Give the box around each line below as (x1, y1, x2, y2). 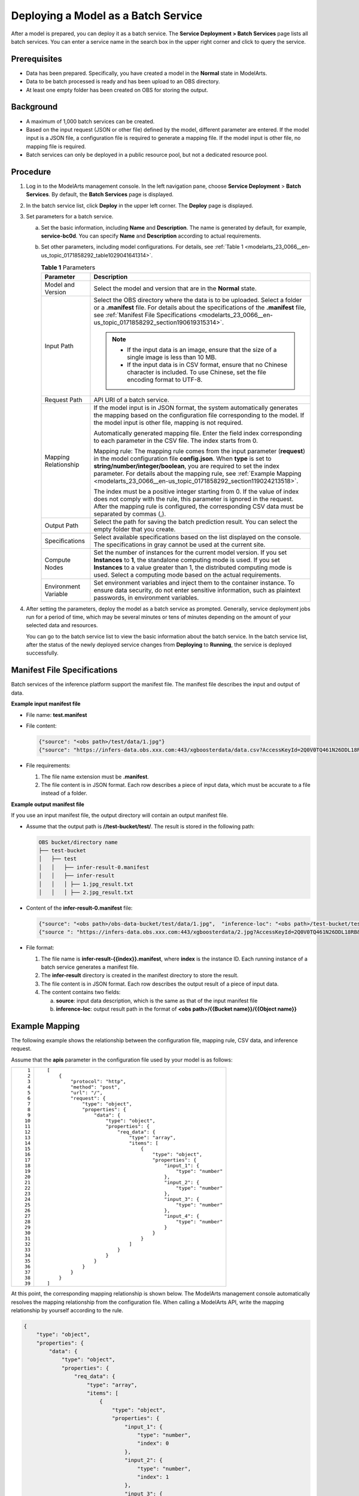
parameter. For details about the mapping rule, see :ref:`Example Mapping (93, 469, 302, 478)
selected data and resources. (26, 622, 98, 629)
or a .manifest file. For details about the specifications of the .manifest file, (93, 303, 306, 311)
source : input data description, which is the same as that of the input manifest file (56, 997, 258, 1004)
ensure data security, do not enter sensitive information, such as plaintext (93, 586, 301, 594)
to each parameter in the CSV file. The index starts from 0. (93, 436, 258, 445)
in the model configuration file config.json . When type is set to (93, 454, 272, 463)
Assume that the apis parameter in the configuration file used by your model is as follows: (11, 1056, 233, 1063)
